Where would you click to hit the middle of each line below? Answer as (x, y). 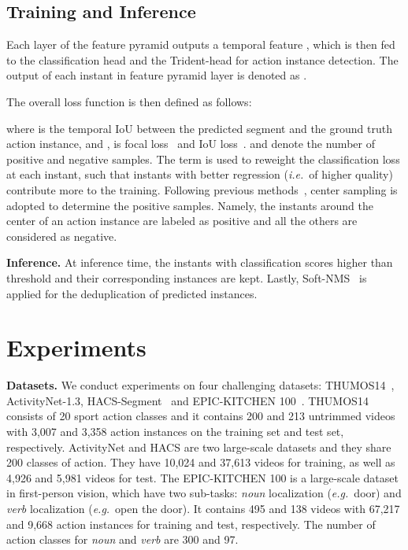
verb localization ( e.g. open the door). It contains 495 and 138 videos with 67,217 (203, 508)
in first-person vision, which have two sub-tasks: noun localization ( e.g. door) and (204, 493)
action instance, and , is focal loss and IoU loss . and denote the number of (191, 144)
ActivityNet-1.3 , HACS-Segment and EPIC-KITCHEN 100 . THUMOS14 (187, 400)
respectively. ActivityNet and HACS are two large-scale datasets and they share (199, 447)
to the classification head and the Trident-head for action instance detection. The (202, 59)
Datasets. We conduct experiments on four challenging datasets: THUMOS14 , (200, 385)
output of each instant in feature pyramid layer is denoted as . (157, 75)
